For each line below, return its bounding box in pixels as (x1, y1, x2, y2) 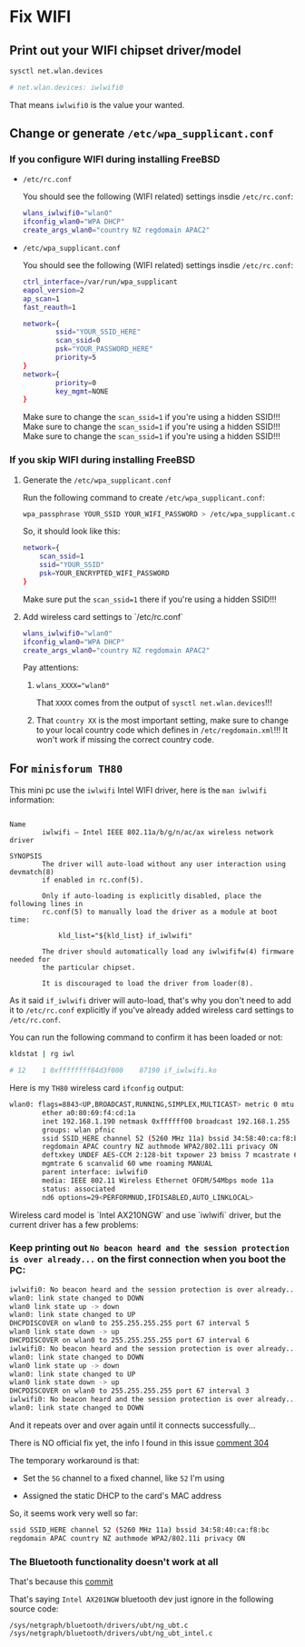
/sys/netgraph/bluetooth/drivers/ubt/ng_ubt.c (9, 1621, 189, 1631)
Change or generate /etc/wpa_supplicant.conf (9, 125, 274, 142)
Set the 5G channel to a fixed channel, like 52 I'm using (22, 1472, 225, 1483)
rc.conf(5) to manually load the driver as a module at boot (42, 907, 279, 917)
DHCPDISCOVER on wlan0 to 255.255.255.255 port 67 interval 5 (9, 1319, 250, 1328)
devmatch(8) (9, 868, 54, 877)
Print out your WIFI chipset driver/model (9, 43, 242, 58)
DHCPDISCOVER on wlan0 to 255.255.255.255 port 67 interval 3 (9, 1386, 250, 1396)
